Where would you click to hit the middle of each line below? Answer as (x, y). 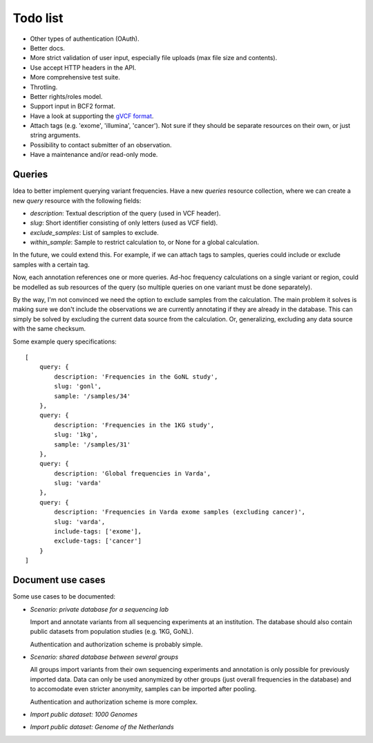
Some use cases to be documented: (64, 596)
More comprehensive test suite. (75, 77)
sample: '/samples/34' (93, 396)
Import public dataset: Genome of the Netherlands (102, 727)
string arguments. (55, 135)
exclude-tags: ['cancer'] (98, 541)
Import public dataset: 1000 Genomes (84, 715)
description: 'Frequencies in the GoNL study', (136, 376)
